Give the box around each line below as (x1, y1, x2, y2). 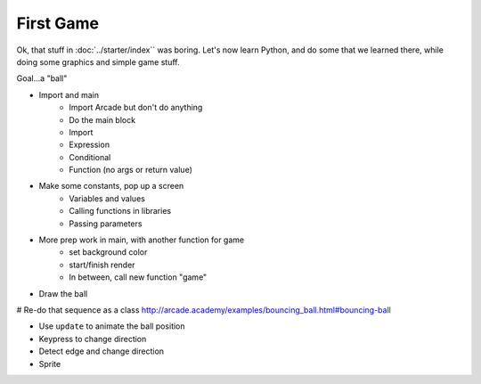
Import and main (38, 89, 100, 100)
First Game (16, 13, 100, 33)
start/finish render (69, 259, 135, 270)
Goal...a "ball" (16, 73, 68, 84)
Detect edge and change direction (38, 346, 165, 356)
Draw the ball (38, 288, 88, 298)
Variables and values (69, 192, 146, 204)
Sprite (38, 358, 61, 369)
